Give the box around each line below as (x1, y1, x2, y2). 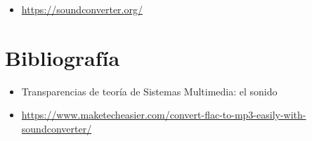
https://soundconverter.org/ (21, 2, 143, 16)
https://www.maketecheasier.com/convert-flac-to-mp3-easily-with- (21, 107, 306, 122)
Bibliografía (5, 43, 120, 72)
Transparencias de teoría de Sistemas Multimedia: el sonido (21, 83, 278, 98)
